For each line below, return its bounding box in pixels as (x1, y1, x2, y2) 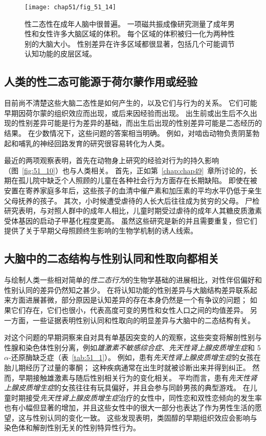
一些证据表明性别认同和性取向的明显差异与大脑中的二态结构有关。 (32, 314, 255, 325)
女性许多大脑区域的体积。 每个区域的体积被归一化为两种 (38, 28, 228, 39)
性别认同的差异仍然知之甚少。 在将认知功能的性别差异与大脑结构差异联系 (4, 284, 250, 295)
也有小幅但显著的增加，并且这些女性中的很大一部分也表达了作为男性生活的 (4, 402, 255, 413)
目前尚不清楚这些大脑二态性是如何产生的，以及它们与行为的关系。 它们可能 (4, 97, 257, 108)
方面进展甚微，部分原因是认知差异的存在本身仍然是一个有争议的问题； (11, 294, 248, 305)
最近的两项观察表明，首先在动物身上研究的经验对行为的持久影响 (4, 155, 219, 166)
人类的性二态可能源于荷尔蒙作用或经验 (4, 73, 197, 89)
